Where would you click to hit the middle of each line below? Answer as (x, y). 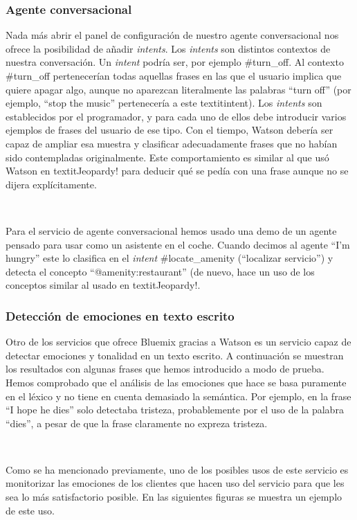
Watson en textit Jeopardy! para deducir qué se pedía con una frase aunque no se (177, 171)
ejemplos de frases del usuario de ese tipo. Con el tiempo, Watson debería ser (170, 130)
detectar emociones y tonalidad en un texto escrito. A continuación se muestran (175, 355)
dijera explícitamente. (51, 184)
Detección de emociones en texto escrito (120, 315)
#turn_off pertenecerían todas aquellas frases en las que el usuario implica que (174, 75)
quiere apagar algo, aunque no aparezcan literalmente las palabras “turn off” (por (178, 89)
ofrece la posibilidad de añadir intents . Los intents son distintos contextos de (168, 48)
